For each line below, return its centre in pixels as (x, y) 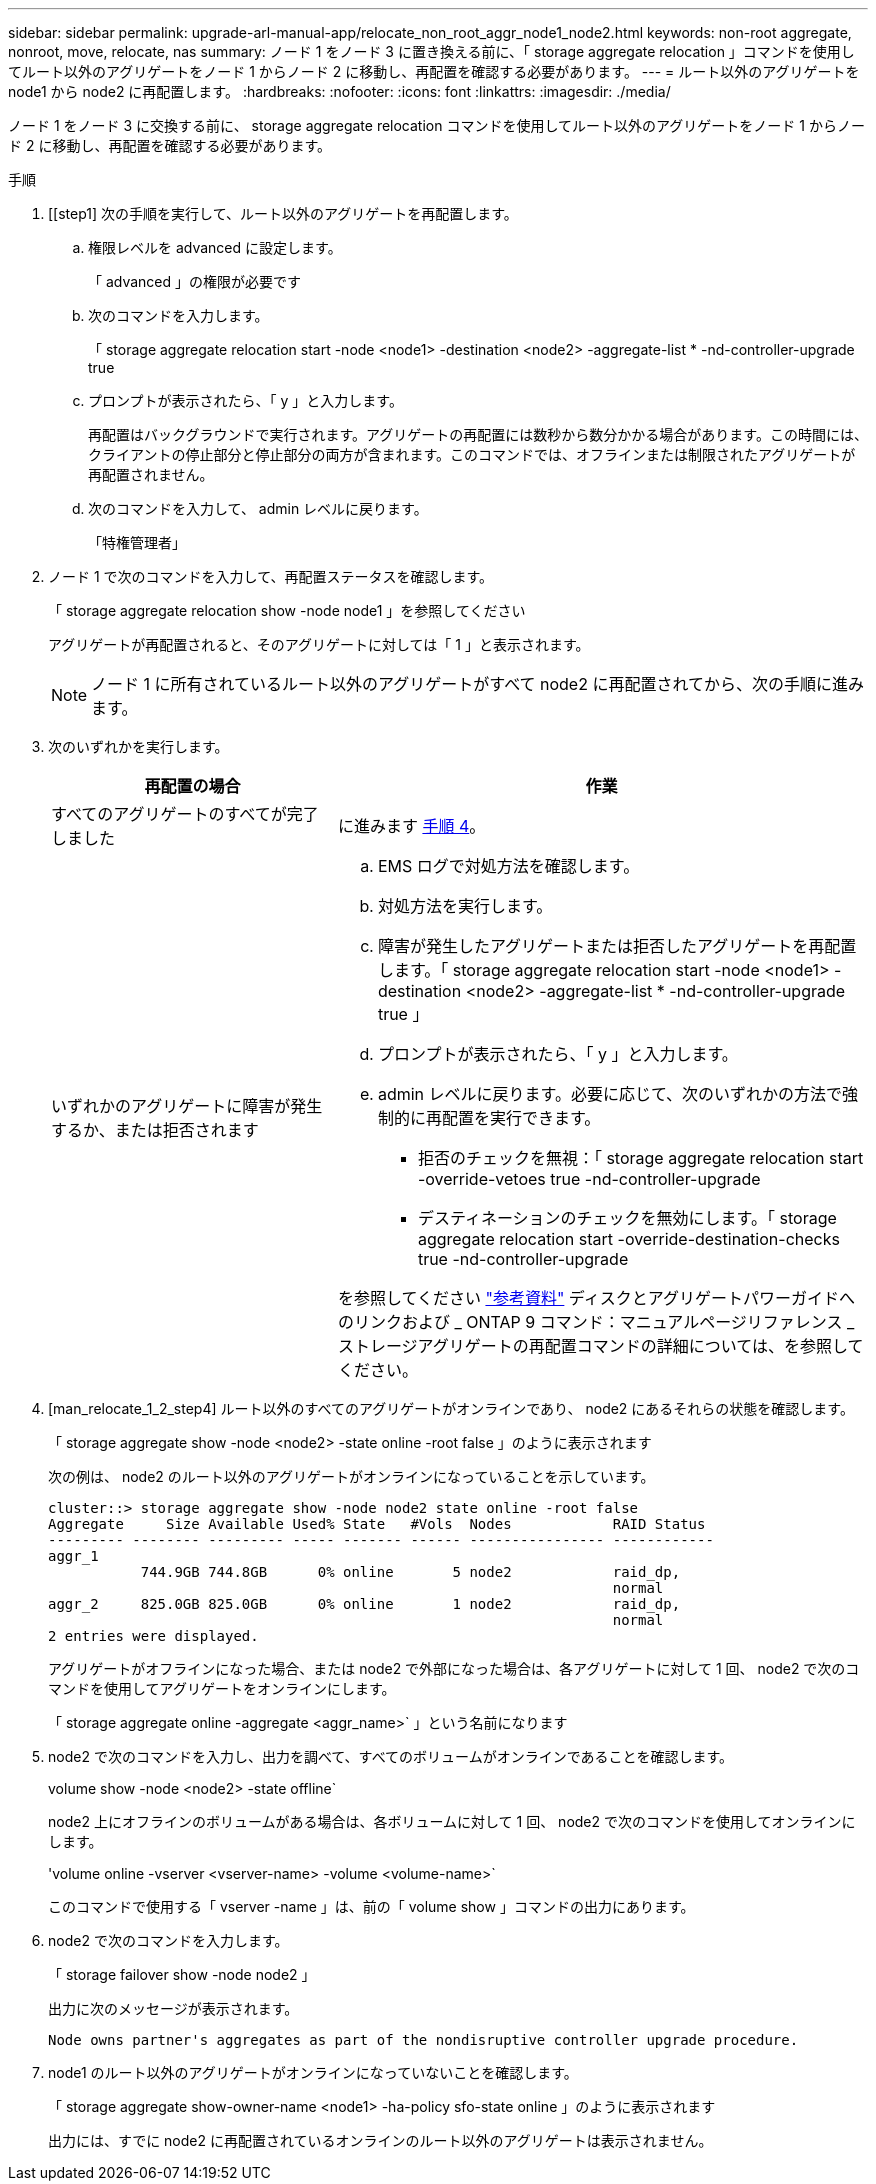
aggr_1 (73, 1556)
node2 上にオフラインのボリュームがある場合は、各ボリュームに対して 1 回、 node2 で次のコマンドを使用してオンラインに (452, 1821)
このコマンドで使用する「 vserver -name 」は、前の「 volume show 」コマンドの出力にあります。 (371, 1906)
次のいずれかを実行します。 (138, 746)
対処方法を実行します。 (465, 906)
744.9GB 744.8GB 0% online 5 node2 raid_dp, (410, 1572)
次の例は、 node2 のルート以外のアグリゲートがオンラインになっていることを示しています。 (351, 1476)
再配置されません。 (151, 474)
